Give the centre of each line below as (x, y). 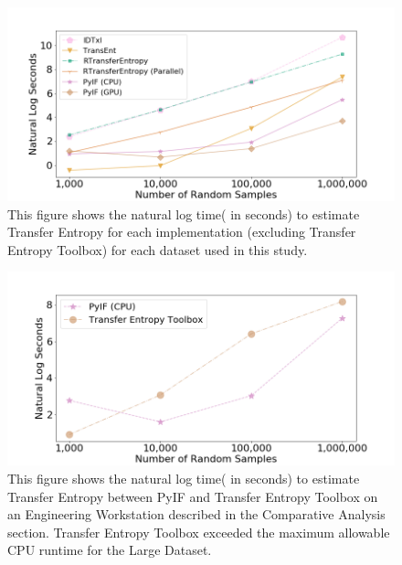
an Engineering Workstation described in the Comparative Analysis (196, 514)
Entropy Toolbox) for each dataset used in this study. (158, 249)
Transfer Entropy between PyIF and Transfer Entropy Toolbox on (193, 496)
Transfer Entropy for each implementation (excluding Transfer (182, 232)
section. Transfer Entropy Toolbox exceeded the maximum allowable (199, 532)
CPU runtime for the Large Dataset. (110, 550)
